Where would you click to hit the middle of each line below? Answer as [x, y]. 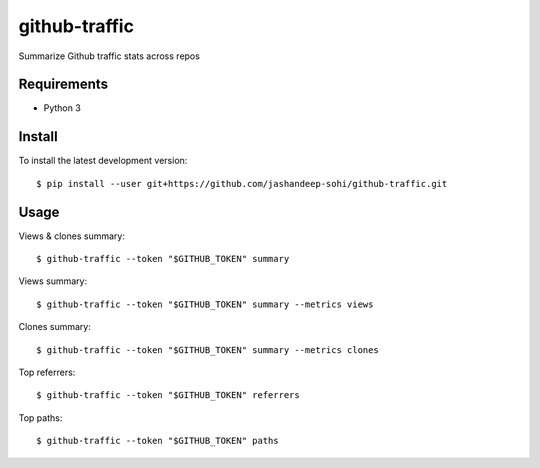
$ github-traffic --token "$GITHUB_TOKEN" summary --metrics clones [207, 349]
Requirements [63, 84]
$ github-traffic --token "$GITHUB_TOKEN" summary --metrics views [205, 304]
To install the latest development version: [103, 161]
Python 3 [62, 108]
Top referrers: [47, 372]
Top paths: [40, 417]
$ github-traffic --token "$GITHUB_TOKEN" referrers [168, 395]
